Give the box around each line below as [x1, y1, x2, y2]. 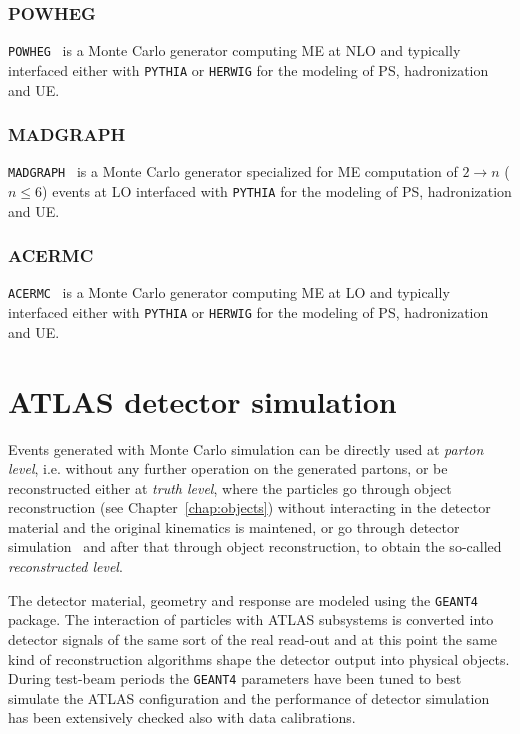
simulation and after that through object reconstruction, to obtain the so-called [8, 536, 502, 557]
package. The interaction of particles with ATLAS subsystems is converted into [8, 609, 494, 630]
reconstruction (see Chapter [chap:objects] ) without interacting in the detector [8, 497, 491, 518]
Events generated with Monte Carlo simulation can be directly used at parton [8, 438, 484, 459]
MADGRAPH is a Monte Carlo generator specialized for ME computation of [8, 161, 458, 182]
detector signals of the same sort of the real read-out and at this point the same [8, 628, 498, 649]
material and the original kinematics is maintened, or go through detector [8, 516, 460, 537]
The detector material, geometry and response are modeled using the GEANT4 [8, 589, 478, 610]
